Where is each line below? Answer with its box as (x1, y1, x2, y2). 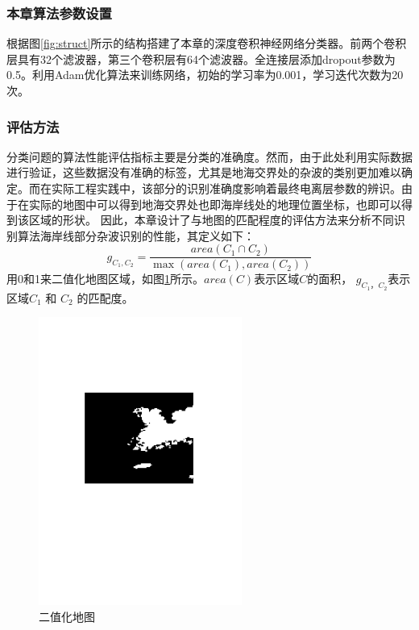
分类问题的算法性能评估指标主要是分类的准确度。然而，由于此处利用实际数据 (6, 148, 413, 165)
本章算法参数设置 (6, 2, 112, 23)
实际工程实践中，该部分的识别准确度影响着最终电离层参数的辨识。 (51, 180, 401, 196)
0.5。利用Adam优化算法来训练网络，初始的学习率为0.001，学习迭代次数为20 (6, 66, 404, 83)
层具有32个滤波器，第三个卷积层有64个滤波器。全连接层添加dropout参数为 (6, 50, 396, 67)
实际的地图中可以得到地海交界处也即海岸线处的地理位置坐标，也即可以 (28, 195, 401, 212)
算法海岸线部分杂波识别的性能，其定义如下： (17, 227, 255, 244)
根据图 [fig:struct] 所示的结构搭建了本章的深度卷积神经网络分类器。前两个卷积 (6, 35, 407, 52)
